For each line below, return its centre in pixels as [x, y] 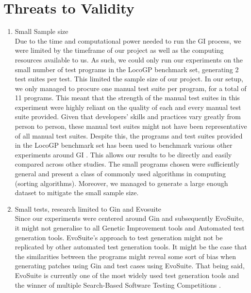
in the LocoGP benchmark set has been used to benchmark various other [124, 145]
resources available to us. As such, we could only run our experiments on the [129, 59]
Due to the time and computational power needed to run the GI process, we [128, 40]
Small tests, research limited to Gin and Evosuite [88, 208]
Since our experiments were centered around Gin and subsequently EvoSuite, [129, 218]
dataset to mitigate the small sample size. [77, 193]
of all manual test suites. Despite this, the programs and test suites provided [129, 135]
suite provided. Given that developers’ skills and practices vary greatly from [128, 116]
